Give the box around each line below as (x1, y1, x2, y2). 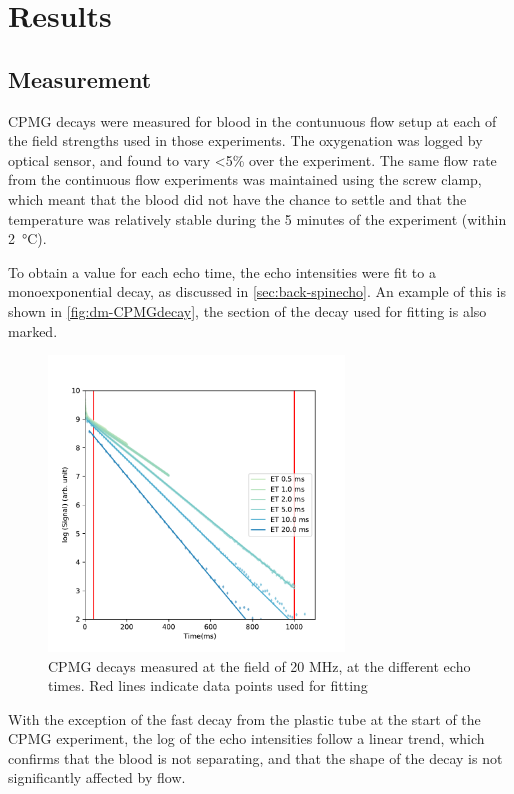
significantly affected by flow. (8, 767, 186, 788)
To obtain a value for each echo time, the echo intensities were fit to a (8, 261, 436, 282)
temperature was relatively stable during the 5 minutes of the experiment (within (8, 208, 507, 229)
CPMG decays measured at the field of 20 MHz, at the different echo (48, 655, 471, 676)
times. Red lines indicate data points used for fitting (48, 675, 368, 696)
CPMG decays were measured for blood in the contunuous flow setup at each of (8, 110, 497, 131)
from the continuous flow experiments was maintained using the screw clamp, (8, 169, 482, 190)
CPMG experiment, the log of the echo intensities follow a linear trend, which (8, 728, 485, 749)
